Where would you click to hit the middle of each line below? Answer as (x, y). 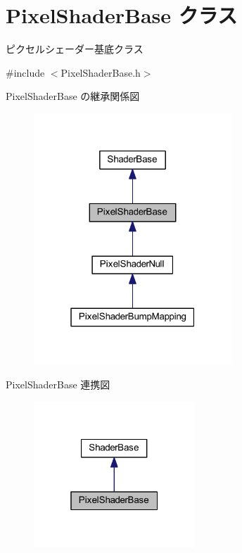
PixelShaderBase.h (101, 72)
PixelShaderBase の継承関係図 (73, 96)
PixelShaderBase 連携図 (58, 384)
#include (25, 72)
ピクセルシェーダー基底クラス (75, 49)
